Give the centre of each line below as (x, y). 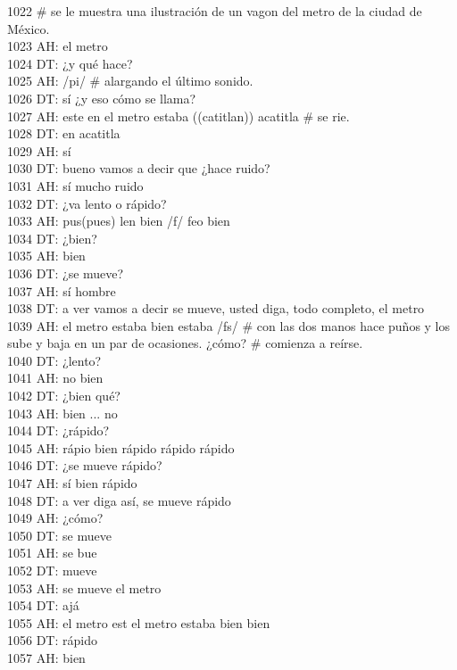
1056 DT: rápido (52, 640)
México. (29, 28)
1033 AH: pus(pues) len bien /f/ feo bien (119, 221)
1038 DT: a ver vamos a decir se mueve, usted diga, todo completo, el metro (216, 308)
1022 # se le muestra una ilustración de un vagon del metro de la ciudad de (215, 11)
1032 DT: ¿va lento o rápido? (87, 203)
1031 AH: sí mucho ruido (75, 185)
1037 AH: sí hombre (62, 290)
